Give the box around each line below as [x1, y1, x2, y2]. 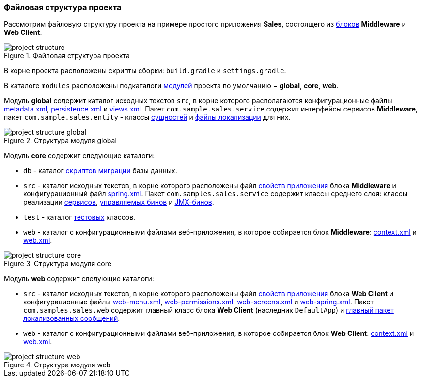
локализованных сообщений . [23, 314, 120, 323]
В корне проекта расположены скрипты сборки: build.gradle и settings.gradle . [4, 66, 286, 75]
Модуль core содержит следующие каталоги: [4, 151, 155, 160]
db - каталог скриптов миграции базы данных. [23, 166, 177, 175]
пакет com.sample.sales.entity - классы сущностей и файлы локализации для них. [4, 113, 291, 122]
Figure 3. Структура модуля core [4, 259, 111, 268]
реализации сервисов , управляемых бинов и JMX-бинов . [23, 198, 214, 206]
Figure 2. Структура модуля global [4, 136, 117, 145]
